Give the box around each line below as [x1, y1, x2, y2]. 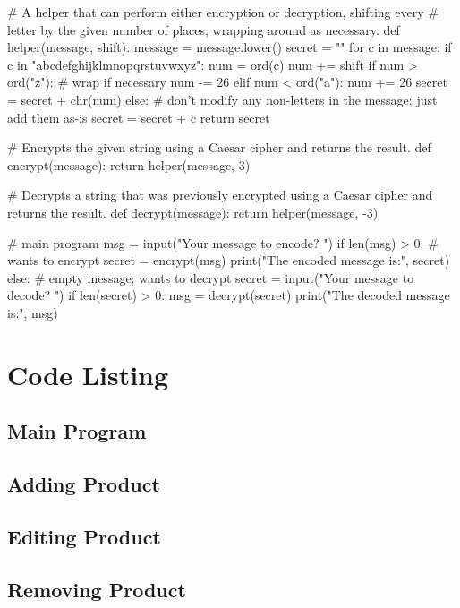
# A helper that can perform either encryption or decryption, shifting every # [7, 3, 439, 21]
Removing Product [7, 575, 186, 603]
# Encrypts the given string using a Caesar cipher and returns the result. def [7, 138, 431, 157]
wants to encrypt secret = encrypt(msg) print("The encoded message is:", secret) [7, 251, 450, 270]
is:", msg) [7, 303, 58, 321]
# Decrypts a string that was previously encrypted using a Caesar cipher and [7, 185, 433, 204]
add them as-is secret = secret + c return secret [7, 107, 270, 126]
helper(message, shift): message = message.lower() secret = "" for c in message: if [7, 38, 452, 56]
